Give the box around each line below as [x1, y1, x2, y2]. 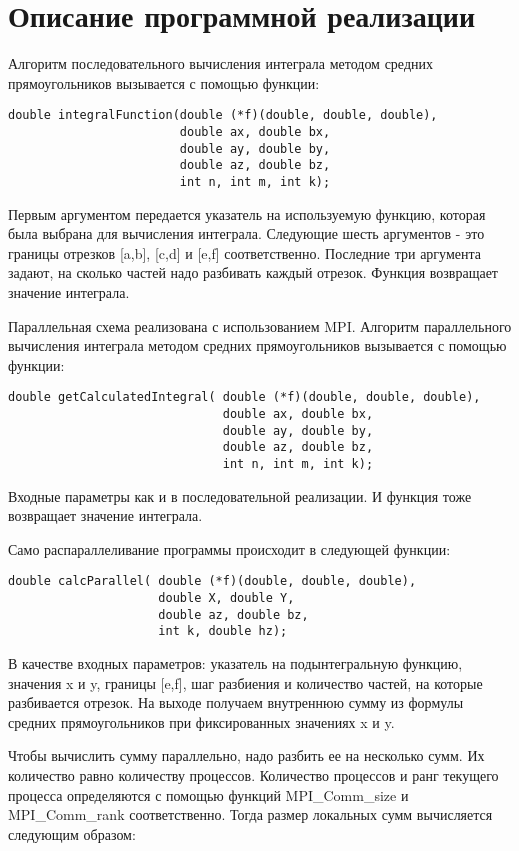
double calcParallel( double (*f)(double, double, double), [8, 574, 417, 589]
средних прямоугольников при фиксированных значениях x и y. [8, 711, 395, 732]
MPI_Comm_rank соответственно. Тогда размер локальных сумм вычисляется [8, 804, 493, 825]
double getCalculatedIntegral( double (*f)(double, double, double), [8, 390, 481, 405]
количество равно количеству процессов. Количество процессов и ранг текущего [8, 765, 499, 785]
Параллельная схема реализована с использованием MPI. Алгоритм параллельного [8, 315, 512, 336]
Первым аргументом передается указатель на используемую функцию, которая [8, 203, 486, 224]
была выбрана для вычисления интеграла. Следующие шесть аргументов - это [8, 223, 485, 244]
